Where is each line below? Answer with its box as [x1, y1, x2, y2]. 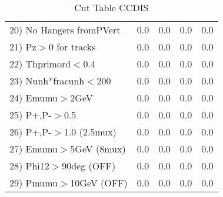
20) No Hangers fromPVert [9, 23, 121, 36]
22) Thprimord [9, 57, 71, 70]
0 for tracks [48, 40, 96, 53]
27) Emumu [9, 142, 58, 155]
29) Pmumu [9, 176, 58, 189]
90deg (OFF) [62, 159, 116, 172]
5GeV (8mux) [70, 142, 126, 155]
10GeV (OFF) [70, 176, 128, 189]
